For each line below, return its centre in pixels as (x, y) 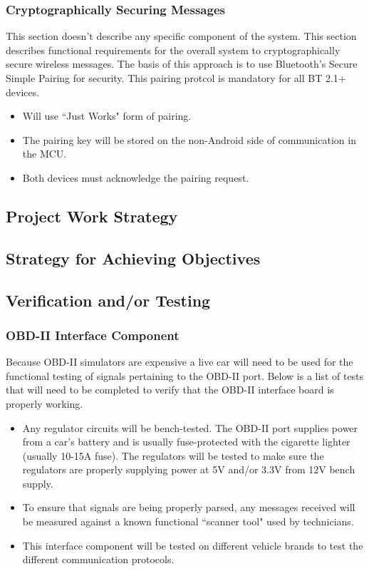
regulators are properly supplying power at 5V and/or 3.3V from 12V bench (189, 469)
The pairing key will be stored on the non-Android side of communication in (189, 139)
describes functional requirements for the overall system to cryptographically (173, 50)
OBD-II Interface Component (93, 335)
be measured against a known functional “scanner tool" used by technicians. (188, 521)
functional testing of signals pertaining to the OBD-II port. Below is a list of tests (185, 375)
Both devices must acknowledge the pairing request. (136, 177)
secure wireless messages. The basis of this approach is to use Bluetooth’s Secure (182, 64)
